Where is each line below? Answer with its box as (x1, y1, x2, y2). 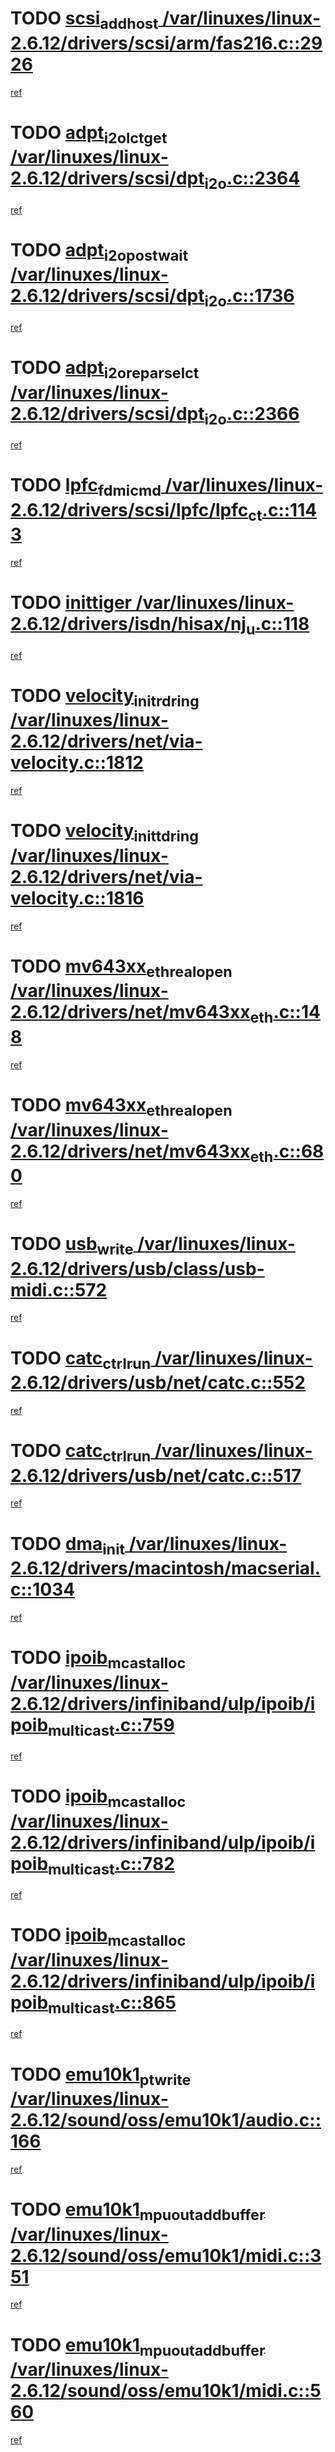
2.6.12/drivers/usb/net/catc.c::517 (10, 1464, 302, 1487)
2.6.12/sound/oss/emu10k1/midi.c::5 (10, 2380, 322, 2402)
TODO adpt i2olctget (10, 121, 168, 147)
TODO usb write (10, 1233, 134, 1259)
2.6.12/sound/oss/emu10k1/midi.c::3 (10, 2244, 322, 2267)
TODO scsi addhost (10, 7, 159, 33)
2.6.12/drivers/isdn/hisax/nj (10, 613, 247, 636)
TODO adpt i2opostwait (10, 238, 189, 265)
